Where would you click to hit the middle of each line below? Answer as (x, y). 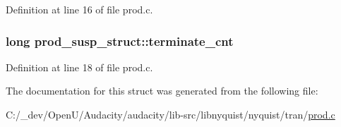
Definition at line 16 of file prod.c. (79, 9)
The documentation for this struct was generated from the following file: (162, 91)
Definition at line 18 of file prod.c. (79, 67)
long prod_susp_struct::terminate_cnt (120, 41)
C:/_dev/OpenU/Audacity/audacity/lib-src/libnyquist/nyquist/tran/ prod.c (170, 114)
